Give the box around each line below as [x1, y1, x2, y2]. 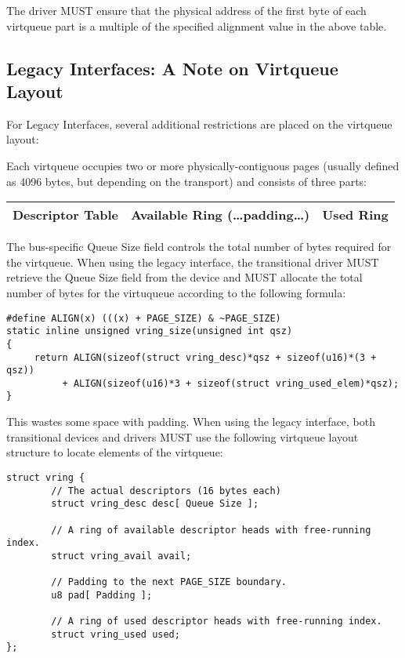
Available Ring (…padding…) [130, 205, 310, 224]
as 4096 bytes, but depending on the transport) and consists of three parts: [6, 173, 367, 189]
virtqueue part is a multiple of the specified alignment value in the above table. [6, 17, 387, 34]
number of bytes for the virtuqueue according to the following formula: [6, 284, 346, 300]
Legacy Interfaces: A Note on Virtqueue [6, 56, 338, 80]
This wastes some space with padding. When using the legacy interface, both [6, 413, 376, 430]
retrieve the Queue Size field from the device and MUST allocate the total [6, 269, 363, 285]
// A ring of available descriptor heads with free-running [51, 524, 371, 536]
